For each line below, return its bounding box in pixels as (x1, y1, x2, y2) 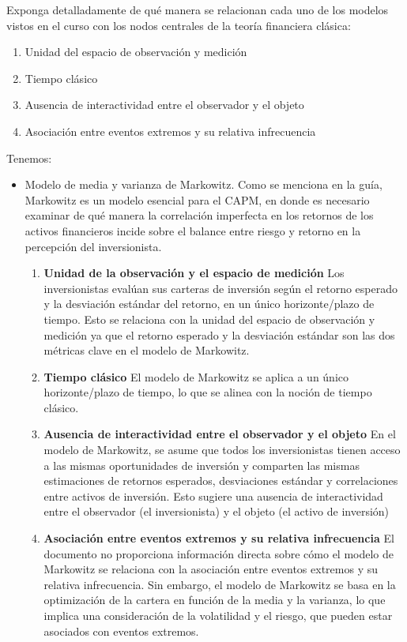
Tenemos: (6, 149, 52, 166)
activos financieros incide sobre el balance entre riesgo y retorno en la (24, 222, 361, 238)
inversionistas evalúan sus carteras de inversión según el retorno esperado (43, 280, 398, 296)
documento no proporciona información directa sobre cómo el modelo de (43, 545, 394, 561)
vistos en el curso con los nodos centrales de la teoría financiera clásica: (6, 17, 351, 33)
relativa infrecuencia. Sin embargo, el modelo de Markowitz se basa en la (43, 576, 396, 592)
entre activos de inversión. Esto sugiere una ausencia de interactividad (43, 487, 383, 504)
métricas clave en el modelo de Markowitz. (43, 342, 250, 359)
